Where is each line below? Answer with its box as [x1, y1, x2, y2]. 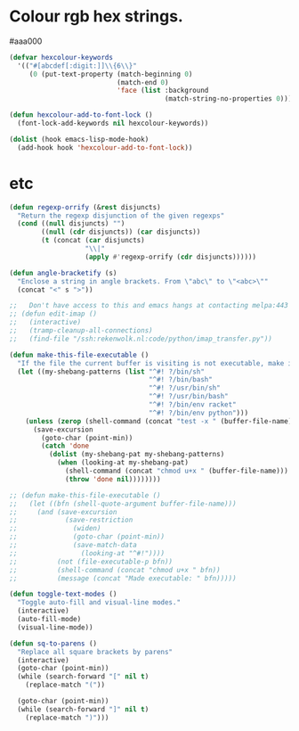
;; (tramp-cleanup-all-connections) [9, 326, 153, 335]
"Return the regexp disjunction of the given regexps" [17, 211, 225, 220]
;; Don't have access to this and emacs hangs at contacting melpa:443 [9, 301, 289, 310]
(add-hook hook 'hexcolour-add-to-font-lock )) [17, 143, 193, 152]
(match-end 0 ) [117, 78, 169, 86]
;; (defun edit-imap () [9, 309, 98, 318]
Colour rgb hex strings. [9, 6, 184, 27]
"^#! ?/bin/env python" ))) [148, 408, 249, 417]
